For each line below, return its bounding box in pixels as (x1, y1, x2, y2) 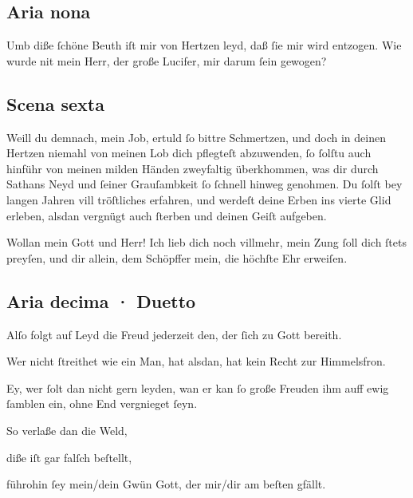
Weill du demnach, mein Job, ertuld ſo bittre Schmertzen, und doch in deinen (6, 128, 386, 145)
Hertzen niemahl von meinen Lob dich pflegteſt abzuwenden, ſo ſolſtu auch (6, 144, 372, 161)
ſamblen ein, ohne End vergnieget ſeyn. (6, 395, 198, 412)
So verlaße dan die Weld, (6, 421, 128, 438)
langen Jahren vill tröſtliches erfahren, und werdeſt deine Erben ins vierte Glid (6, 191, 391, 207)
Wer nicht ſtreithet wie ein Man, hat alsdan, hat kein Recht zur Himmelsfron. (6, 353, 386, 370)
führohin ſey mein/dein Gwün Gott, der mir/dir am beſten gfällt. (6, 476, 326, 492)
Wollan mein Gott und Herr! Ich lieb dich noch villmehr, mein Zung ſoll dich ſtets (6, 234, 407, 251)
